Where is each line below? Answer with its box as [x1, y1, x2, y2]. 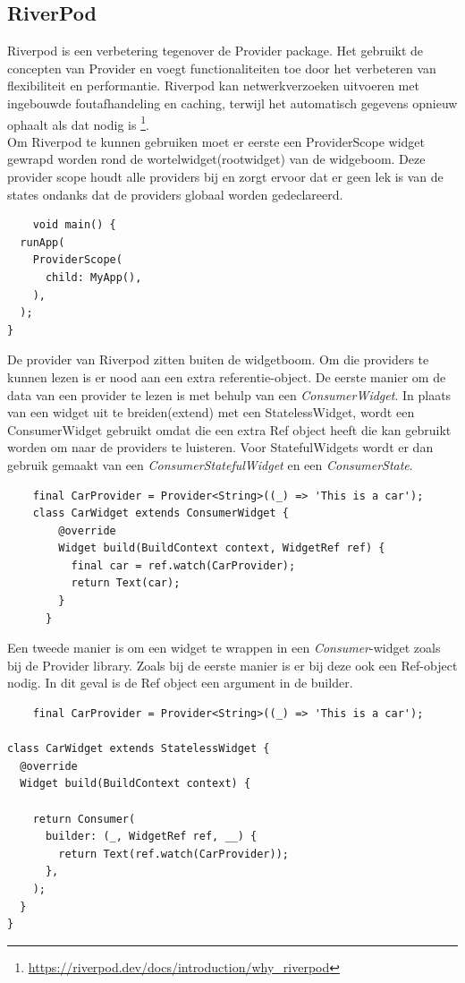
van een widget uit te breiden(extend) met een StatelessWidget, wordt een [7, 403, 415, 422]
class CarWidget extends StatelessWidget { [7, 742, 270, 756]
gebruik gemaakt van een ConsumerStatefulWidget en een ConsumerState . [7, 455, 413, 474]
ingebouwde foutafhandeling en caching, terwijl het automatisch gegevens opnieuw [7, 93, 458, 112]
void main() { [32, 218, 116, 232]
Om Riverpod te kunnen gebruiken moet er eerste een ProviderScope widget [7, 132, 425, 150]
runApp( [20, 235, 65, 249]
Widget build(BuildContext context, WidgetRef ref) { [58, 542, 385, 555]
